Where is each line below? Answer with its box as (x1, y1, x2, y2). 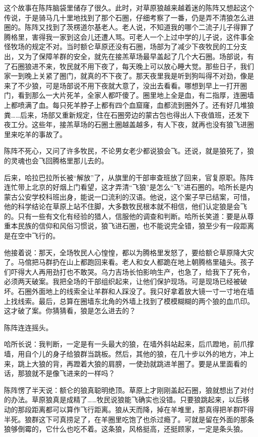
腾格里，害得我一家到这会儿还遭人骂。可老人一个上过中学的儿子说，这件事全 (4, 31, 254, 42)
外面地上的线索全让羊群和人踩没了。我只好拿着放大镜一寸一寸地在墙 (31, 286, 254, 296)
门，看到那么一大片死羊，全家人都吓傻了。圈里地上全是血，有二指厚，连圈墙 (4, 90, 254, 100)
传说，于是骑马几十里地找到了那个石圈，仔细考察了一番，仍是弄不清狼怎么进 (4, 12, 254, 22)
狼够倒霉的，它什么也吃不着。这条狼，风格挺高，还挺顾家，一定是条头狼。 (4, 424, 247, 434)
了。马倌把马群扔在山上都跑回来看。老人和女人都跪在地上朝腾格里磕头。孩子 (4, 257, 254, 267)
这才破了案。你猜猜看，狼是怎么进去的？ (4, 305, 136, 316)
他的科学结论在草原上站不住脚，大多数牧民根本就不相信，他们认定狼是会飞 (4, 201, 247, 212)
